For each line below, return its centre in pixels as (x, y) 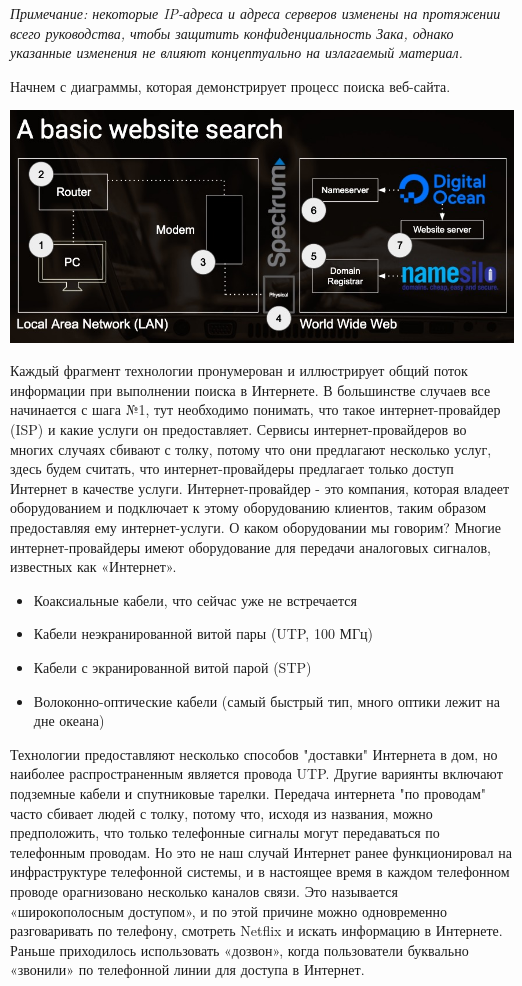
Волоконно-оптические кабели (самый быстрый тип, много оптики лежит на (266, 700)
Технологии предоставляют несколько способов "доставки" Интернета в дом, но (254, 753)
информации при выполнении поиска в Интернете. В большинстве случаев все (250, 389)
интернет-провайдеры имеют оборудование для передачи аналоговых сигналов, (250, 546)
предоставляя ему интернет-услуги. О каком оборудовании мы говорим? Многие (255, 527)
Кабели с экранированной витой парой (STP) (172, 666)
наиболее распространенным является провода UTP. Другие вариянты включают (256, 773)
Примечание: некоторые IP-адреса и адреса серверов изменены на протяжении (255, 13)
